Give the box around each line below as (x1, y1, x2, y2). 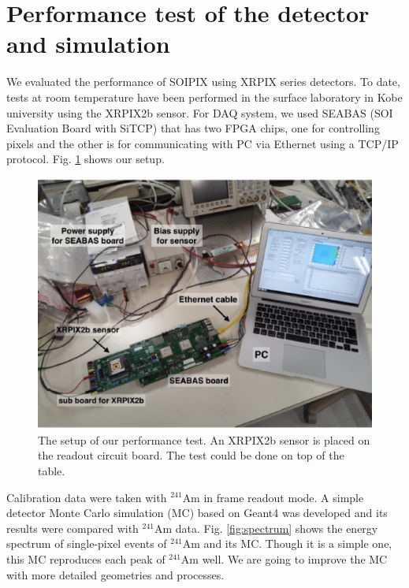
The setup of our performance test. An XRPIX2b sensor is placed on (38, 431, 370, 448)
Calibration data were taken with (6, 489, 167, 505)
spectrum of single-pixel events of (6, 535, 167, 552)
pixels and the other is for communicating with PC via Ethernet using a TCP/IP (6, 135, 399, 151)
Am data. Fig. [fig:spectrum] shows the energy (154, 519, 378, 536)
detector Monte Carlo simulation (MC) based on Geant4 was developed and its (6, 504, 388, 521)
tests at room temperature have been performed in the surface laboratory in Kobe (6, 88, 403, 105)
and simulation (6, 28, 170, 60)
